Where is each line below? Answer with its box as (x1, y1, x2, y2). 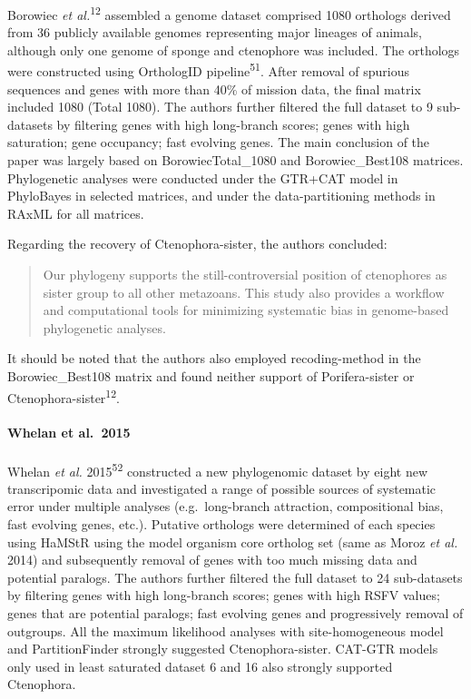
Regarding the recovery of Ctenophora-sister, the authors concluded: (7, 234, 388, 253)
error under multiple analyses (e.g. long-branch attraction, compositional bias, (7, 497, 444, 516)
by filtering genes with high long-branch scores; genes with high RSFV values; (7, 586, 440, 605)
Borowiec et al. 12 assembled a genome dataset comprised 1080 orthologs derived (7, 3, 451, 24)
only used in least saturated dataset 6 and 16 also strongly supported (7, 656, 393, 675)
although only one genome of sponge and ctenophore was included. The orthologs (7, 40, 460, 59)
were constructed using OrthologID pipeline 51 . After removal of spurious (7, 59, 409, 81)
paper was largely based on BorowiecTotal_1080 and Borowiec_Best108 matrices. (7, 151, 464, 170)
